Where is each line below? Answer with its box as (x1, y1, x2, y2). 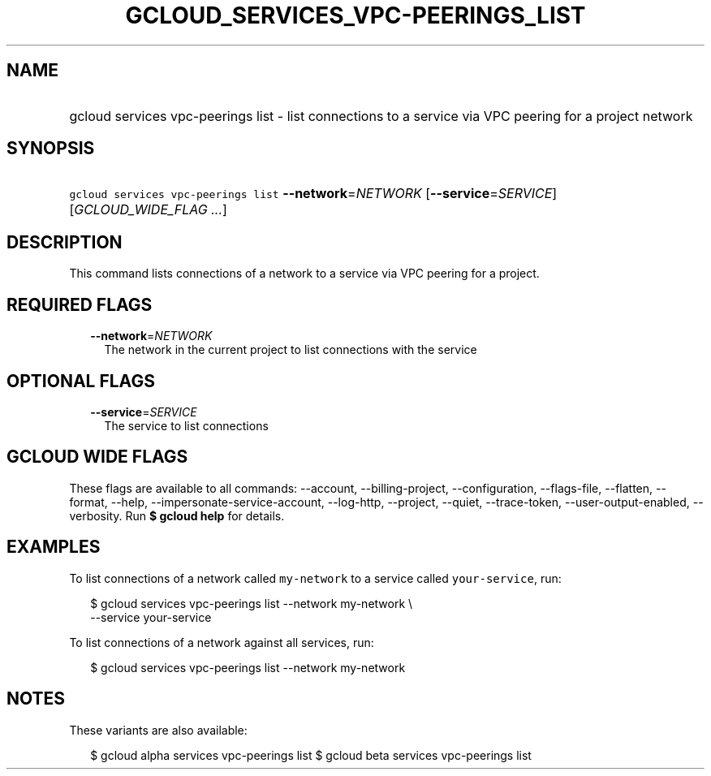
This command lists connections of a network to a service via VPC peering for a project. (69, 266, 540, 281)
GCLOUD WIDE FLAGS (6, 446, 188, 468)
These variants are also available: (69, 722, 248, 737)
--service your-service (90, 610, 212, 624)
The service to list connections (104, 418, 269, 433)
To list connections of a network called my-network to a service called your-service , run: (69, 571, 562, 585)
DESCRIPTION (6, 231, 123, 252)
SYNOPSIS (6, 138, 95, 159)
